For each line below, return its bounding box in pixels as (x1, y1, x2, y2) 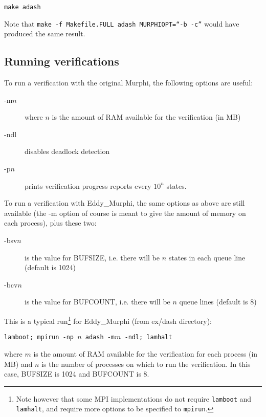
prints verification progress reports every (25, 180, 151, 191)
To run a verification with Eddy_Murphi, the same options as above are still (4, 197, 245, 208)
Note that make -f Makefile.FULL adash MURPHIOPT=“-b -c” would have (4, 18, 239, 29)
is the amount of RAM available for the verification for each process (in (33, 348, 258, 359)
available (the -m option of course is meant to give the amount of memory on (4, 207, 246, 218)
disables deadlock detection (25, 146, 110, 157)
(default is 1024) (25, 262, 76, 273)
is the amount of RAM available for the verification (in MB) (52, 112, 241, 122)
